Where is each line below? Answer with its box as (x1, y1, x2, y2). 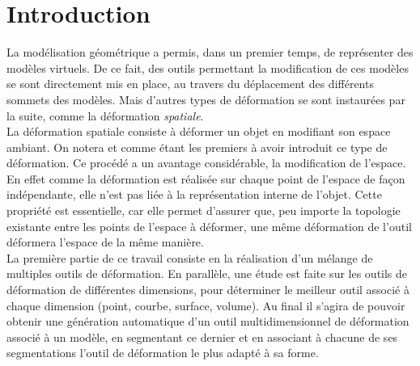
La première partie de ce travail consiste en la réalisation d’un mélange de (6, 249, 373, 266)
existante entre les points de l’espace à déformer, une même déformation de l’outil (6, 217, 412, 234)
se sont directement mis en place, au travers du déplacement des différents (6, 75, 374, 92)
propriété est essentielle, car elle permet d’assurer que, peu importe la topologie (6, 202, 401, 219)
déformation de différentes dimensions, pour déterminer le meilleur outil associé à (6, 281, 409, 298)
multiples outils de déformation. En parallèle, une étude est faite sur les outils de (6, 265, 408, 282)
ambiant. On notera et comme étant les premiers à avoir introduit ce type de (6, 138, 388, 155)
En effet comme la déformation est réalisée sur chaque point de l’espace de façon (6, 170, 405, 187)
